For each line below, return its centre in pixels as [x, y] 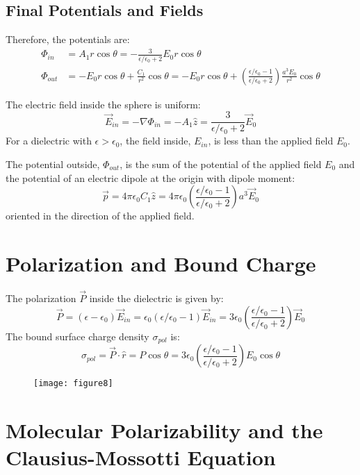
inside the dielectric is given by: [156, 298]
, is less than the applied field [271, 141]
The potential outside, [53, 164]
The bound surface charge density [77, 336]
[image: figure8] [73, 384]
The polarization [41, 298]
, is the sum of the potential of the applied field [221, 164]
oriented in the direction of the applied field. [100, 216]
